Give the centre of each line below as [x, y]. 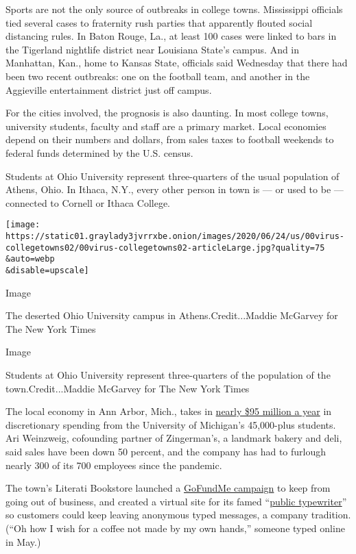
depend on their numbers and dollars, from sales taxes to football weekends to [170, 139]
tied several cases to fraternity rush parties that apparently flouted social [159, 22]
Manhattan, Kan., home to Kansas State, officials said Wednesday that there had [177, 63]
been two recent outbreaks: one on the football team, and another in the [158, 76]
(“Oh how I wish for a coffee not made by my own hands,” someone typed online [175, 528]
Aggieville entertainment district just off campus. [109, 89]
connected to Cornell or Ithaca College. [88, 202]
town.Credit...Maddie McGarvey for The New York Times [128, 388]
